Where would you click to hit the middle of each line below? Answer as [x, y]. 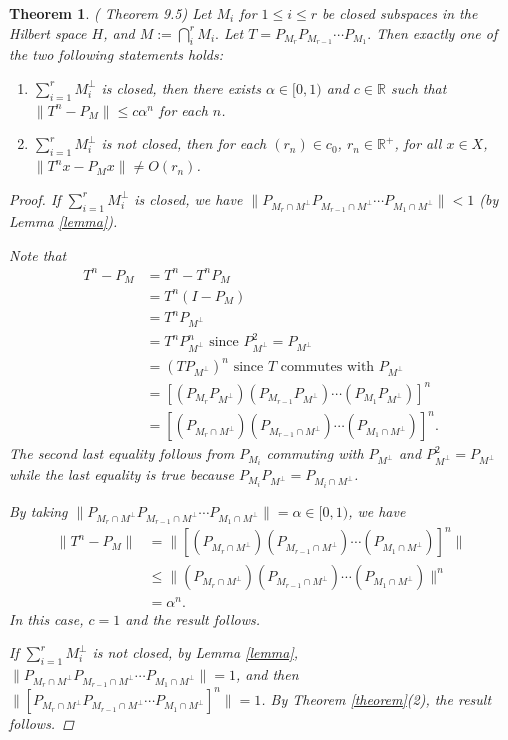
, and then [267, 674]
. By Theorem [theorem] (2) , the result [376, 698]
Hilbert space [48, 32]
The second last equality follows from [122, 453]
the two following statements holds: [116, 54]
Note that [38, 254]
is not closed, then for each [184, 143]
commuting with [315, 453]
